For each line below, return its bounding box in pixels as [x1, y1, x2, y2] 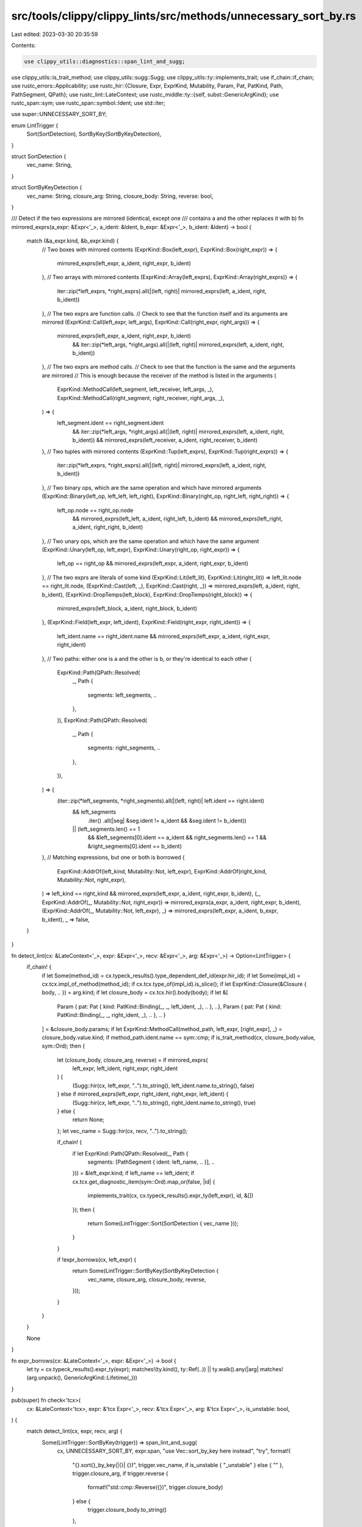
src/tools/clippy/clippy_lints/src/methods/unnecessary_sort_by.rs [11, 9, 357, 23]
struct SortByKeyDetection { [11, 184, 82, 191]
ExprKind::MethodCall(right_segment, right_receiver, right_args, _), [57, 394, 225, 401]
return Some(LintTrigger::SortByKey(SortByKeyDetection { [72, 1267, 219, 1275]
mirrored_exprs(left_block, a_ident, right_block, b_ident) [57, 605, 198, 612]
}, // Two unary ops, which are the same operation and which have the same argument [42, 538, 259, 545]
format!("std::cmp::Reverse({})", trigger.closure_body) [87, 1484, 223, 1491]
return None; [72, 1116, 105, 1123]
